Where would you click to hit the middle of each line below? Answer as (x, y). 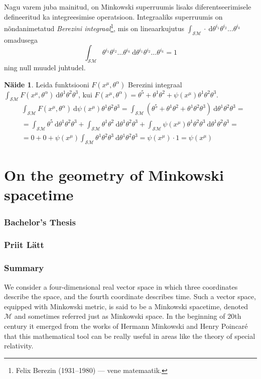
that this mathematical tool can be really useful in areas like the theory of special (130, 336)
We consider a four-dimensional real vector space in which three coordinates (121, 286)
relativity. (19, 346)
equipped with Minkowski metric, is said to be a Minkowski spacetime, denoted (126, 306)
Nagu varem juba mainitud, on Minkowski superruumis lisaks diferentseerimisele (128, 7)
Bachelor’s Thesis (40, 222)
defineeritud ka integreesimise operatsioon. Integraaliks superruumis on (113, 16)
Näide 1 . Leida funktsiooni (47, 84)
